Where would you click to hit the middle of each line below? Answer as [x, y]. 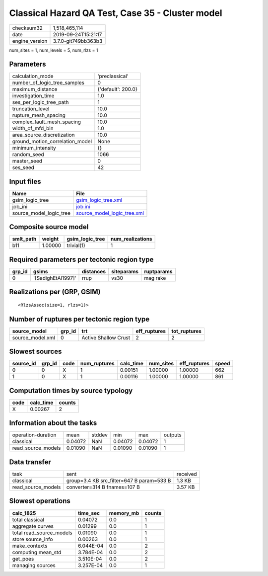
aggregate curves [33, 526]
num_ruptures [97, 364]
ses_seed [23, 167]
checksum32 [28, 28]
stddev [100, 435]
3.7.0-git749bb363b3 [78, 41]
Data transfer [30, 462]
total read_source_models [42, 533]
